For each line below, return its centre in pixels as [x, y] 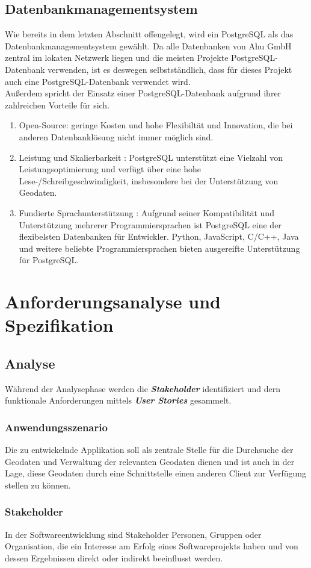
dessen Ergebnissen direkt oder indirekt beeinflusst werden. [114, 557]
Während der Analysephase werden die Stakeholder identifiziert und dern [143, 388]
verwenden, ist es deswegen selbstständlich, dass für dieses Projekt [170, 69]
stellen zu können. [38, 485]
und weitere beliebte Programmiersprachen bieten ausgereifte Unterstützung [159, 248]
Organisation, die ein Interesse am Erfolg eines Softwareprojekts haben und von [152, 546]
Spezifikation [59, 325]
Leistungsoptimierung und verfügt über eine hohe [110, 169]
